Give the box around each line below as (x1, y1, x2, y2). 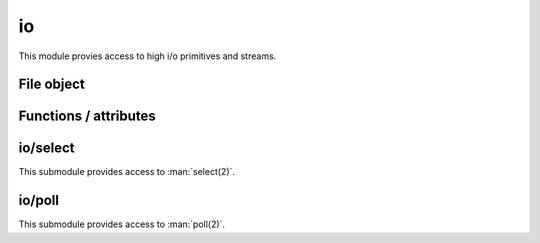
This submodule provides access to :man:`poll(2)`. (18, 218, 225, 230)
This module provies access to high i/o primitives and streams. (18, 50, 277, 62)
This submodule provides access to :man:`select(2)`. (18, 166, 235, 178)
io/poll (18, 192, 60, 209)
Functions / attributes (18, 108, 157, 125)
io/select (18, 140, 75, 157)
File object (18, 76, 85, 93)
